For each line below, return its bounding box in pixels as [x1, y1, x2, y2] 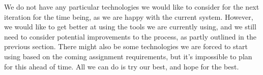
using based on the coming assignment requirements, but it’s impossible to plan [4, 51, 252, 61]
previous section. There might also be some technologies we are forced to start [4, 41, 248, 52]
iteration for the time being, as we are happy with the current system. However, [4, 11, 253, 22]
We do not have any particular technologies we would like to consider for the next [4, 2, 259, 12]
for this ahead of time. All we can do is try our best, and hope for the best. [4, 61, 239, 71]
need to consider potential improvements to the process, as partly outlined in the [4, 31, 256, 42]
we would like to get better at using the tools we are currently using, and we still [4, 21, 256, 32]
